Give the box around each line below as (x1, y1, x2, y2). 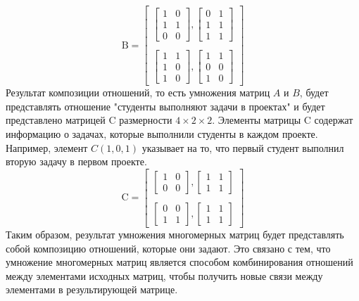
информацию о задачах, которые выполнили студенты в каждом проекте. (6, 127, 318, 141)
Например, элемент (6, 140, 88, 155)
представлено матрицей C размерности (6, 113, 172, 127)
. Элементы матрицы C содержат (212, 113, 353, 127)
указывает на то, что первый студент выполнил (141, 140, 344, 155)
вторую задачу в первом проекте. (6, 154, 147, 169)
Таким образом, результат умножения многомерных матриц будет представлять (6, 226, 344, 241)
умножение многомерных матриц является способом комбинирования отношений (6, 255, 353, 269)
